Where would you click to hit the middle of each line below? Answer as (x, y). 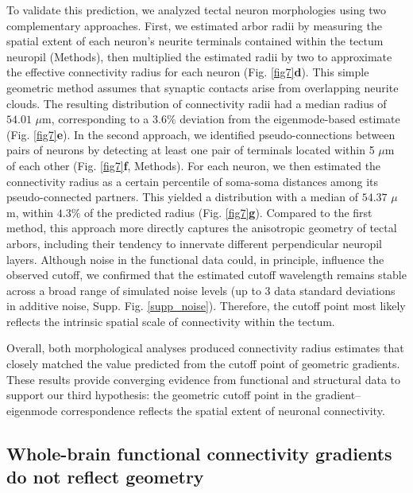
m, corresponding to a (96, 119)
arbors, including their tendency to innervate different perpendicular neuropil (194, 243)
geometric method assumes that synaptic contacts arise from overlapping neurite (203, 87)
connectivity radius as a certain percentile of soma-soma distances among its (193, 181)
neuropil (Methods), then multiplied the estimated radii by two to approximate (199, 56)
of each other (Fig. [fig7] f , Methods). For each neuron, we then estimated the (194, 165)
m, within (30, 212)
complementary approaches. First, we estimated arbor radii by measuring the (194, 25)
